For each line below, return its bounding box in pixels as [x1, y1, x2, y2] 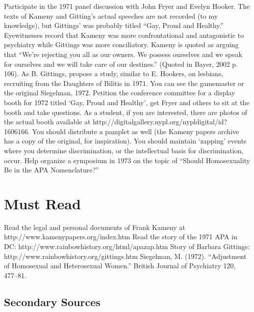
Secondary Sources [4, 294, 101, 309]
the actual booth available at [4, 116, 91, 127]
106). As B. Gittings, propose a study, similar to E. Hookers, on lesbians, [4, 68, 224, 79]
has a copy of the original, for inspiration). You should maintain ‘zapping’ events [4, 136, 247, 146]
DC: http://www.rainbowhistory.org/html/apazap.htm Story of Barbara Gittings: [4, 241, 250, 251]
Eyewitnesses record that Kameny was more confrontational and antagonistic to [4, 29, 244, 40]
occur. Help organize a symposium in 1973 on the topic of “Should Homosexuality [4, 155, 250, 165]
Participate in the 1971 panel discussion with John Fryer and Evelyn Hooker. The [4, 1, 250, 11]
